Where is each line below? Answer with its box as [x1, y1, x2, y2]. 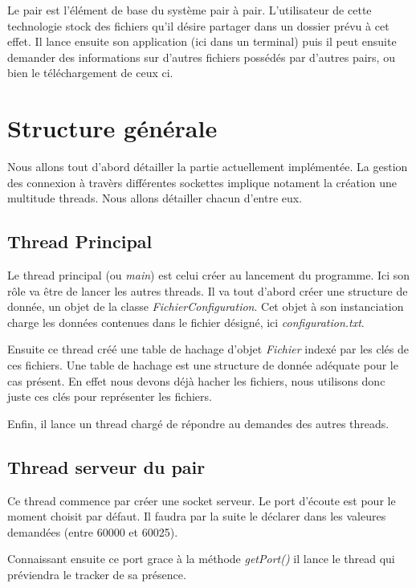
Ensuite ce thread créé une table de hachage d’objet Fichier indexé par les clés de [7, 341, 409, 357]
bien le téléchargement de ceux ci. [7, 64, 173, 81]
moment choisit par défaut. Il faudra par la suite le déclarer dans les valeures [7, 508, 386, 525]
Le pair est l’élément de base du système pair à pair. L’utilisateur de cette [7, 2, 372, 18]
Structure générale [7, 112, 218, 145]
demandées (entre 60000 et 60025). [7, 523, 178, 540]
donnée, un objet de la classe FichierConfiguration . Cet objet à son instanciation [7, 298, 404, 315]
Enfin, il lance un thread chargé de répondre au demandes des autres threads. [7, 414, 389, 431]
